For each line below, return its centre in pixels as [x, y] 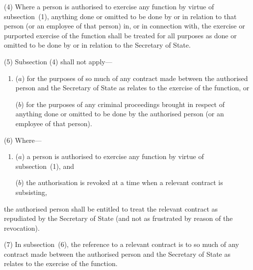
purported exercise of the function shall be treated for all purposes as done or [120, 35]
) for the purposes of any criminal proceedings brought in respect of [123, 104]
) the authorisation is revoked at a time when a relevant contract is [122, 182]
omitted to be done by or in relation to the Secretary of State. [97, 45]
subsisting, [31, 192]
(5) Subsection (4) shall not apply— [58, 61]
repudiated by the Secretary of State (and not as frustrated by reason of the [118, 218]
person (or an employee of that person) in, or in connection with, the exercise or [125, 26]
